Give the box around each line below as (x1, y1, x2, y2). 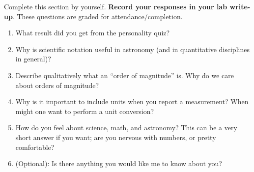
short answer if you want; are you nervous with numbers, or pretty (15, 132, 216, 142)
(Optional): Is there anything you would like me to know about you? (15, 158, 222, 169)
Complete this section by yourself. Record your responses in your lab (4, 1, 227, 11)
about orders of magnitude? (15, 80, 99, 90)
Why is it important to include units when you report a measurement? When (15, 96, 249, 107)
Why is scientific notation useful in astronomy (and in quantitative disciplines (15, 44, 250, 54)
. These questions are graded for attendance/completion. (12, 11, 183, 21)
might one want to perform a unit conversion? (15, 106, 154, 116)
